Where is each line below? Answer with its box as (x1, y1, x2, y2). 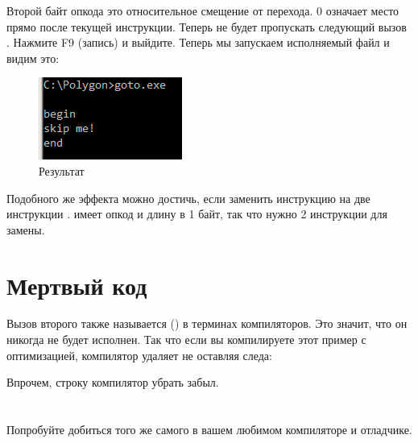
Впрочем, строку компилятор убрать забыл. (6, 374, 219, 391)
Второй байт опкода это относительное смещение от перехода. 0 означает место (6, 2, 399, 19)
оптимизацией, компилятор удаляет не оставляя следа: (6, 346, 272, 363)
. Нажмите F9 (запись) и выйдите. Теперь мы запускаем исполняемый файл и (6, 34, 390, 51)
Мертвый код (6, 268, 147, 301)
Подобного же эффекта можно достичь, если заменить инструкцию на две (6, 189, 370, 206)
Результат (39, 162, 85, 179)
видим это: (6, 49, 60, 66)
